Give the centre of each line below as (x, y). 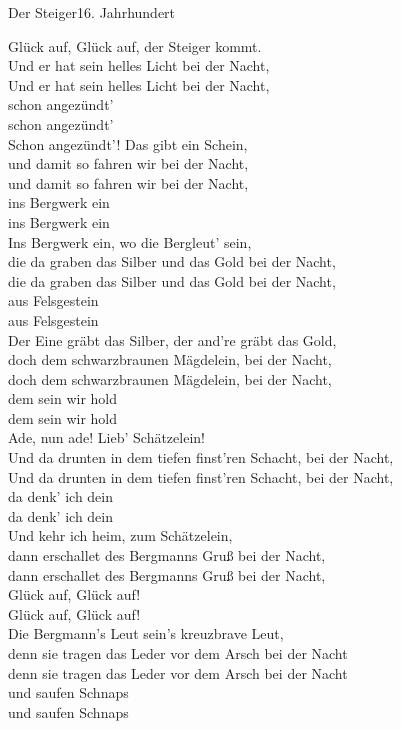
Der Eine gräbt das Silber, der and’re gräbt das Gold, (172, 339)
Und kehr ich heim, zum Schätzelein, (120, 535)
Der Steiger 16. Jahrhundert (92, 12)
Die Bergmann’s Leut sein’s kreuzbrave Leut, (146, 633)
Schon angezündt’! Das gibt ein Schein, (128, 143)
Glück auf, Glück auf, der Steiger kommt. (135, 45)
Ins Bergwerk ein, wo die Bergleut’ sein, (130, 241)
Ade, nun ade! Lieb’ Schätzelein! (106, 437)
